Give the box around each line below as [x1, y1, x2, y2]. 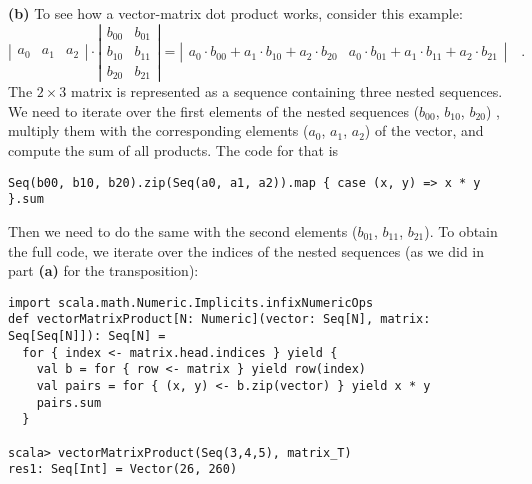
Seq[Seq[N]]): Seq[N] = [8, 329, 166, 344]
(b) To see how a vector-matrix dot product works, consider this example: [8, 3, 463, 23]
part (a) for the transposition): [8, 260, 199, 281]
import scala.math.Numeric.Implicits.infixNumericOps [8, 295, 374, 310]
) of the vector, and [364, 120, 484, 141]
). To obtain [424, 220, 498, 241]
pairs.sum [36, 395, 102, 410]
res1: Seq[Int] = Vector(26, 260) [8, 462, 238, 477]
